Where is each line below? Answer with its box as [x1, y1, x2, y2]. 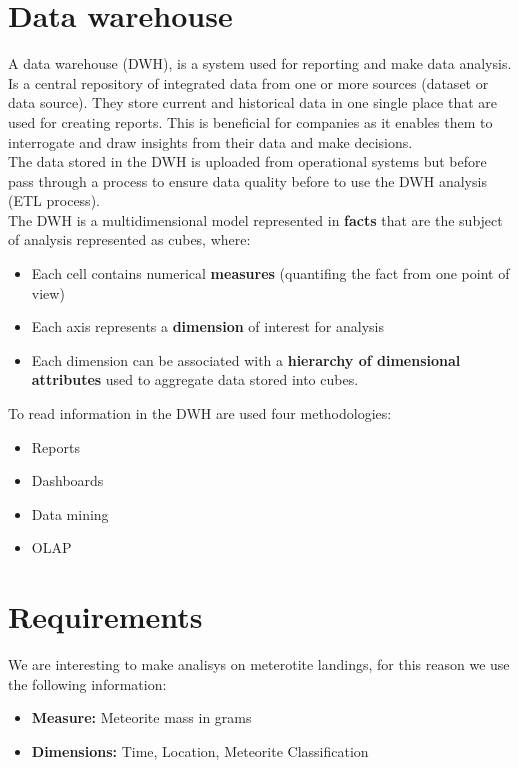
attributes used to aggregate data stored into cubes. [31, 369, 359, 390]
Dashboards [31, 470, 104, 491]
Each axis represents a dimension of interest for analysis [31, 316, 384, 337]
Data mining [31, 503, 109, 524]
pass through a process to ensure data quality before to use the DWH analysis [8, 170, 487, 191]
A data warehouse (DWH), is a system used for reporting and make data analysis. [8, 53, 512, 74]
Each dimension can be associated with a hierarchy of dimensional [31, 349, 461, 370]
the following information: [8, 673, 167, 694]
